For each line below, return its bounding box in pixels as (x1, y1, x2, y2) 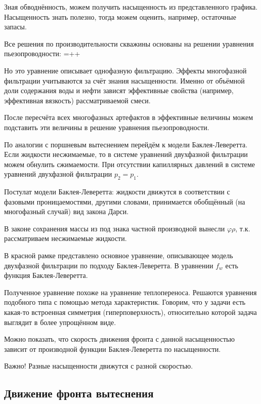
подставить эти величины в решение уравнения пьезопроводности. (4, 122, 209, 132)
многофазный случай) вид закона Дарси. (4, 206, 129, 217)
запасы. (4, 21, 27, 32)
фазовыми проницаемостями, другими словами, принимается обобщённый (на (4, 196, 245, 207)
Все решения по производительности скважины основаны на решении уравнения (4, 38, 254, 49)
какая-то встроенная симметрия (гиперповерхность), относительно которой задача (4, 307, 257, 317)
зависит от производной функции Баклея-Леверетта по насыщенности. (4, 343, 221, 354)
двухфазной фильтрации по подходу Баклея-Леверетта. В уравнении (4, 260, 213, 270)
